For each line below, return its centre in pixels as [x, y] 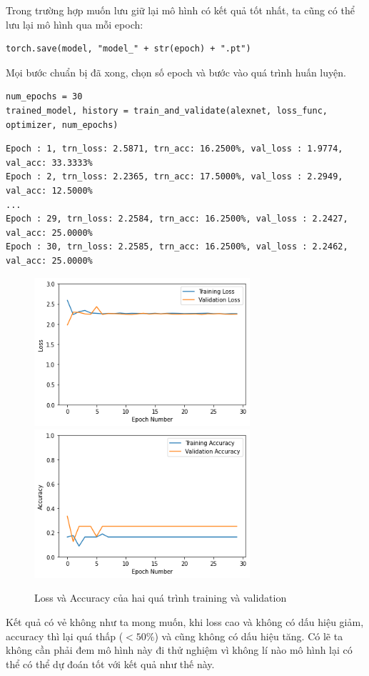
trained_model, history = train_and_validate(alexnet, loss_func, [167, 110]
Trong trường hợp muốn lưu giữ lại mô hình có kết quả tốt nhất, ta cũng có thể [180, 10]
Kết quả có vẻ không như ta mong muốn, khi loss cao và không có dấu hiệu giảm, [185, 621]
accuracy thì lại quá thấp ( [65, 636]
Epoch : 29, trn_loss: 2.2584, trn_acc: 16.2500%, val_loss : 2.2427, [177, 219]
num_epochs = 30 [44, 97]
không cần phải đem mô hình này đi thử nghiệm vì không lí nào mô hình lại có [179, 650]
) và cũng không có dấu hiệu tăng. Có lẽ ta [249, 636]
